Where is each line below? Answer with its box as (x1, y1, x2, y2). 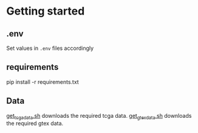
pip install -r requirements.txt (6, 78, 79, 86)
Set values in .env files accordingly (6, 44, 94, 52)
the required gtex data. (6, 120, 64, 127)
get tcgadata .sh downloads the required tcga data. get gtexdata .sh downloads (6, 112, 192, 121)
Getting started (6, 4, 85, 18)
